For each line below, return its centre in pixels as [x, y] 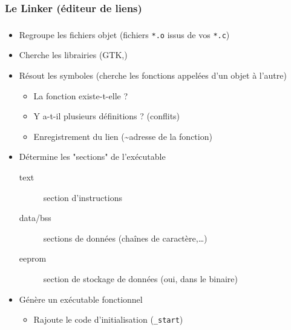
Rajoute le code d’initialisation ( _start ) [108, 319]
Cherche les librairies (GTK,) [73, 55]
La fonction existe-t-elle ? [81, 95]
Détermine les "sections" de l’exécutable [92, 157]
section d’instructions [83, 197]
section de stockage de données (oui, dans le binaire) [140, 278]
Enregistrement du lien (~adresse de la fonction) [123, 136]
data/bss [35, 218]
